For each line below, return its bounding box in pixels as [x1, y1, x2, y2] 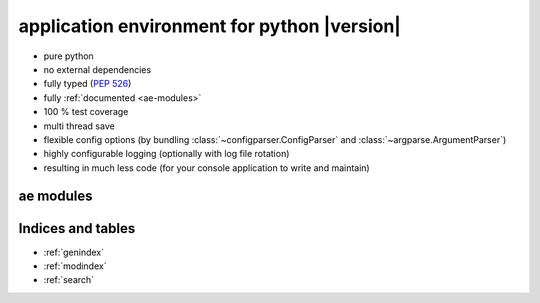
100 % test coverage [43, 106, 129, 118]
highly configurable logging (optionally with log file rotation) [43, 148, 290, 160]
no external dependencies [43, 63, 152, 75]
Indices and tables [18, 220, 136, 237]
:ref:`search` [43, 274, 95, 286]
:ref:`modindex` [43, 260, 107, 272]
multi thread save [43, 120, 115, 132]
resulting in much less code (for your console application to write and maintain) [43, 161, 370, 174]
